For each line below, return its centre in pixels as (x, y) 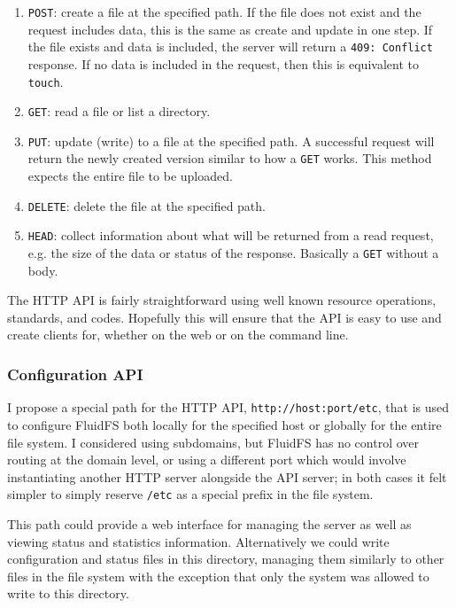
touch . (46, 81)
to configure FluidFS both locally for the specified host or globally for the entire (224, 424)
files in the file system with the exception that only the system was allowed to (218, 576)
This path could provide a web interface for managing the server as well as (209, 523)
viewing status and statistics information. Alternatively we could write (198, 541)
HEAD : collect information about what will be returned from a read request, (231, 235)
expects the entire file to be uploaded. (130, 176)
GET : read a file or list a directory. (119, 111)
